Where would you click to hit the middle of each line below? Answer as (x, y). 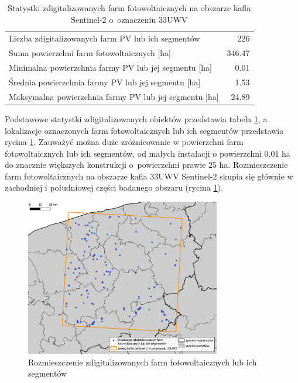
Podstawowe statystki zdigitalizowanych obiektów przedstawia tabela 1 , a (136, 118)
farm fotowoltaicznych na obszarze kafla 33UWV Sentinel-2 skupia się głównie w (149, 176)
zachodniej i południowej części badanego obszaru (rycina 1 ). (114, 187)
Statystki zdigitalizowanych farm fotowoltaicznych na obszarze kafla (129, 8)
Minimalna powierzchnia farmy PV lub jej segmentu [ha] (110, 68)
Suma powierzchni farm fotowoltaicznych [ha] (90, 53)
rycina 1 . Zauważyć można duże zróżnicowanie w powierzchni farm (124, 142)
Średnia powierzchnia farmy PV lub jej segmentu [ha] (105, 82)
